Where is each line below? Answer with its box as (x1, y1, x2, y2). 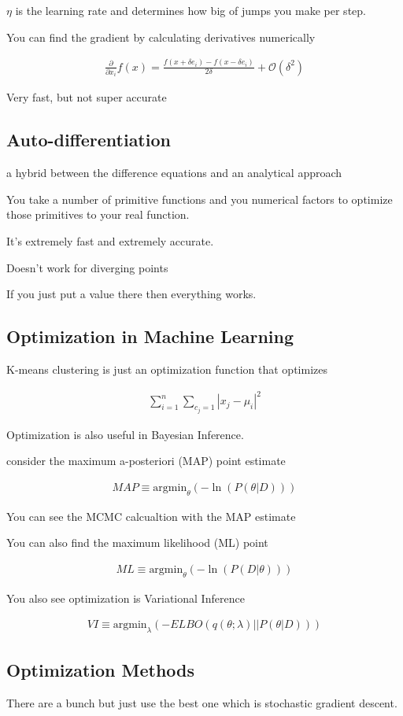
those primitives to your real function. (6, 206, 190, 223)
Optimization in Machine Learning (6, 324, 294, 349)
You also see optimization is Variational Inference (6, 589, 245, 606)
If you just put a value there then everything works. (6, 286, 257, 302)
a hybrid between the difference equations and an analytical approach (6, 164, 342, 181)
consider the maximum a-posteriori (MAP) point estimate (6, 452, 286, 469)
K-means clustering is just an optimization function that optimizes (6, 361, 327, 378)
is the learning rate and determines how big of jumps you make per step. (15, 2, 366, 18)
